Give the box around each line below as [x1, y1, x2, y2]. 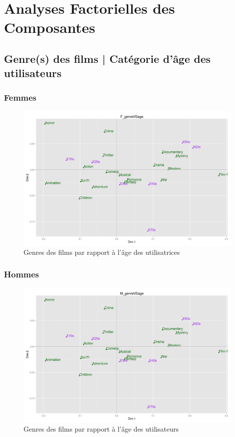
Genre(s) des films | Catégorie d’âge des [4, 51, 211, 66]
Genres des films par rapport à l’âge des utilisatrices [23, 247, 180, 257]
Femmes [4, 91, 37, 103]
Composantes [4, 17, 95, 37]
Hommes [4, 268, 39, 280]
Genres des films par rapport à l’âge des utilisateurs [23, 424, 179, 434]
